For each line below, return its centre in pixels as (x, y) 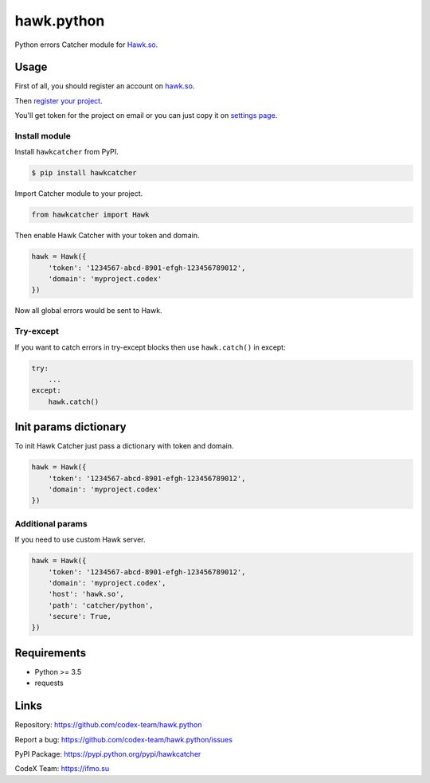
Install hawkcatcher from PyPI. (66, 152)
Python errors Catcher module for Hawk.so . (86, 45)
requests (49, 683)
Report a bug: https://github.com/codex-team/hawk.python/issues (123, 739)
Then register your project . (59, 100)
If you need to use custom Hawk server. (80, 540)
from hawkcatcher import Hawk (90, 215)
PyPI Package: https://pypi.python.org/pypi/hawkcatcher (108, 754)
